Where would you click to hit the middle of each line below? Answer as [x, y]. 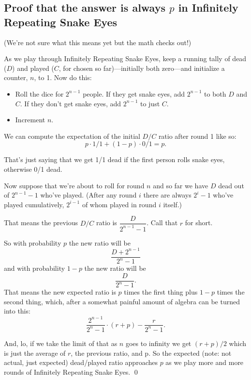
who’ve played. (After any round [89, 195]
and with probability [35, 268]
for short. [199, 223]
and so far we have [181, 185]
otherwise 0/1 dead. [33, 169]
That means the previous [41, 223]
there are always [167, 195]
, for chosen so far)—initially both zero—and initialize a [142, 68]
